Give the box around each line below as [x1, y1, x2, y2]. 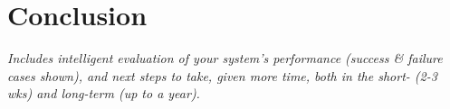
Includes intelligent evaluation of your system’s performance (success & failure [7, 49, 443, 68]
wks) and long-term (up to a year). [7, 84, 200, 103]
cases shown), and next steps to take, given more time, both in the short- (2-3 [7, 66, 437, 85]
